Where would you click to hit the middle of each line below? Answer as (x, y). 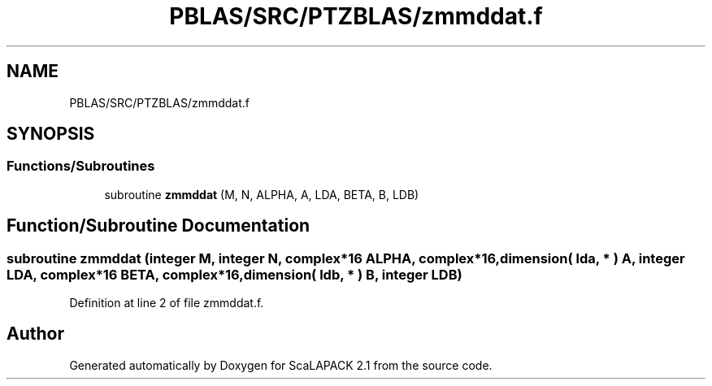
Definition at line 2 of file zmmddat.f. (167, 303)
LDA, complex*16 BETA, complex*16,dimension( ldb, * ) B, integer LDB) (234, 274)
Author (35, 334)
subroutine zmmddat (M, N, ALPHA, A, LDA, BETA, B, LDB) (262, 194)
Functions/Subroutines (81, 166)
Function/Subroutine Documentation (158, 226)
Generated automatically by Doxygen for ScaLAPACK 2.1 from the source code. (281, 365)
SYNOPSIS (51, 134)
